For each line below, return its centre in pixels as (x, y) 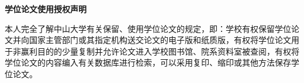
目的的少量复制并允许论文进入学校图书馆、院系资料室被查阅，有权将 (168, 51)
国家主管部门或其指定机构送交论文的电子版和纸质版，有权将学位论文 (160, 40)
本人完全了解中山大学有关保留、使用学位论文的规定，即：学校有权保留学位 (148, 28)
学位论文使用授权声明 (46, 9)
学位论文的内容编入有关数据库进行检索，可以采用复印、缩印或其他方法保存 (148, 62)
